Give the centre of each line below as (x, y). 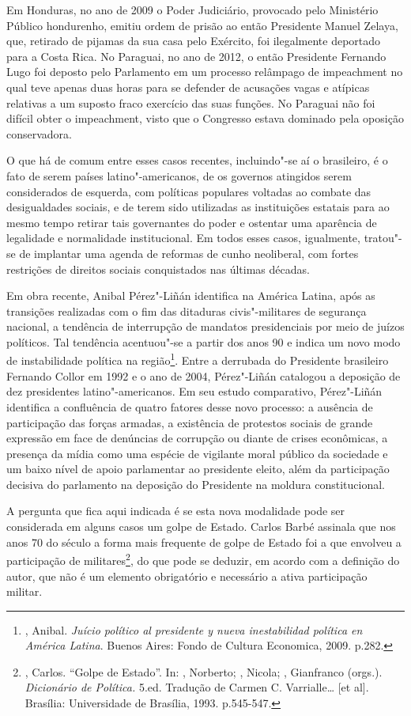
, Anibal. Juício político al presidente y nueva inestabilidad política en (194, 629)
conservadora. (39, 133)
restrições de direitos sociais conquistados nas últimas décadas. (158, 269)
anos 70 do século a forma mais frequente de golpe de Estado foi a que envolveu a (204, 542)
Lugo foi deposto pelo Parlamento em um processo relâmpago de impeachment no (205, 72)
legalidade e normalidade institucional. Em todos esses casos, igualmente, (183, 238)
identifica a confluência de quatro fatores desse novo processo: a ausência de (190, 406)
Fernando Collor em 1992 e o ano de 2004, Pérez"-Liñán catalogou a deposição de (204, 375)
